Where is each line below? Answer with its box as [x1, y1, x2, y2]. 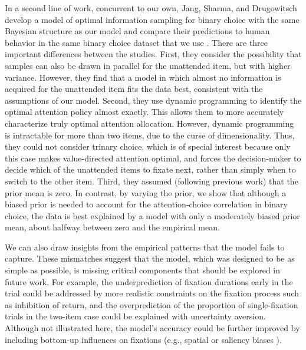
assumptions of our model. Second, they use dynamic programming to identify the [5, 94, 302, 106]
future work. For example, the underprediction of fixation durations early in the [5, 275, 293, 288]
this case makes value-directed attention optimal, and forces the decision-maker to [5, 151, 301, 164]
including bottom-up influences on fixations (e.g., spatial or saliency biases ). [5, 333, 282, 345]
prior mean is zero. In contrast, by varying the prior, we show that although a [5, 186, 287, 199]
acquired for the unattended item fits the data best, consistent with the [5, 82, 263, 95]
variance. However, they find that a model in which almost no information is [5, 71, 281, 83]
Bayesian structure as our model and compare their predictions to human [5, 25, 270, 37]
